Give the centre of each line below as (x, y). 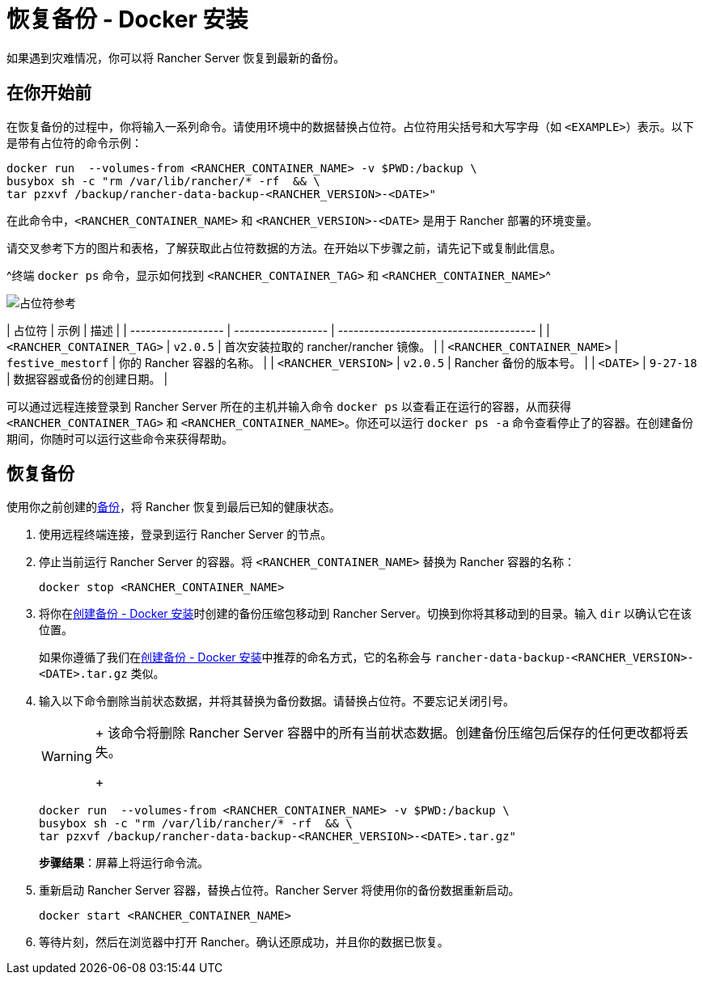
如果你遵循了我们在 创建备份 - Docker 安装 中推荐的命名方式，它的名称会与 (235, 658)
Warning (67, 757)
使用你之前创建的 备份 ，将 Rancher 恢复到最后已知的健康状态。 (174, 507)
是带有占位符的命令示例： (74, 142)
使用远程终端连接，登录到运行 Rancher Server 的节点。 (186, 535)
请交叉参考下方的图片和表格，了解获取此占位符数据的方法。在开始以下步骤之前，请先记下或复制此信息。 (284, 247)
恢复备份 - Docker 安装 (127, 19)
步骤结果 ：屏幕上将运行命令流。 (124, 863)
